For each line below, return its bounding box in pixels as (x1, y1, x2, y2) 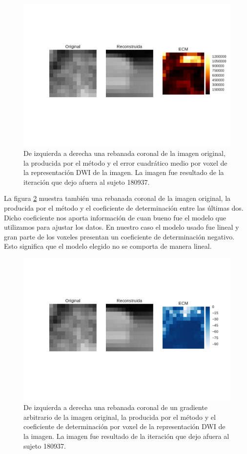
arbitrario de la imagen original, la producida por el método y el (23, 411, 216, 422)
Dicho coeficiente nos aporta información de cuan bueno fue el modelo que (4, 212, 226, 222)
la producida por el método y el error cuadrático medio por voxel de (23, 157, 227, 168)
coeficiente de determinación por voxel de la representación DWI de (23, 421, 226, 432)
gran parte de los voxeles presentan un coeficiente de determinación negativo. (4, 231, 235, 241)
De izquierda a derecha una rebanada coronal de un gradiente (23, 402, 207, 412)
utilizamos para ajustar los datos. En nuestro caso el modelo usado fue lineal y (4, 222, 239, 232)
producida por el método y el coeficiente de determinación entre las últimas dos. (4, 203, 244, 213)
